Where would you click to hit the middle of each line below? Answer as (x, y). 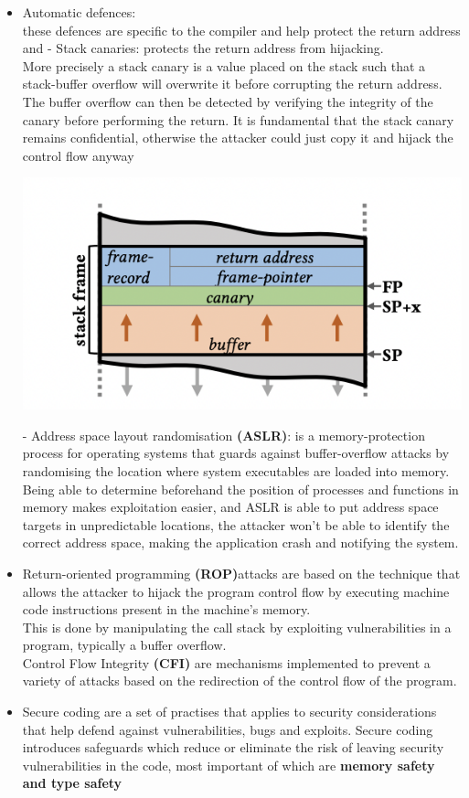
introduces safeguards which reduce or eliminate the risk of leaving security (233, 747)
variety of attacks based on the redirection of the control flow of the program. (240, 681)
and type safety (72, 783)
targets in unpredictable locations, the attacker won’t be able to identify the (236, 524)
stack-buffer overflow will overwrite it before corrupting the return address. (232, 84)
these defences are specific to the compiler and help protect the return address (241, 30)
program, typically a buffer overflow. (124, 645)
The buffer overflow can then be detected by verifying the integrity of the (228, 101)
